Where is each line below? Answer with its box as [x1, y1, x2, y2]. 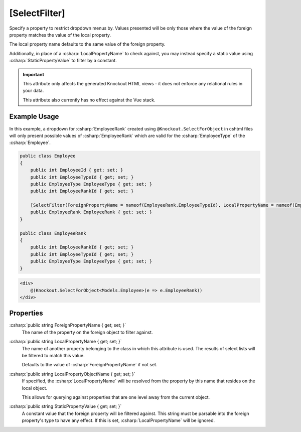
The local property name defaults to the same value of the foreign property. [9, 41, 166, 47]
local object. [22, 385, 48, 391]
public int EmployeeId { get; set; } [30, 167, 123, 173]
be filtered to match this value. [22, 353, 85, 359]
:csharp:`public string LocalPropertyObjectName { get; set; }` [9, 371, 135, 377]
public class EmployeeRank [20, 230, 86, 236]
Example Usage [9, 112, 59, 121]
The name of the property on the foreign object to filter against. [22, 329, 153, 335]
